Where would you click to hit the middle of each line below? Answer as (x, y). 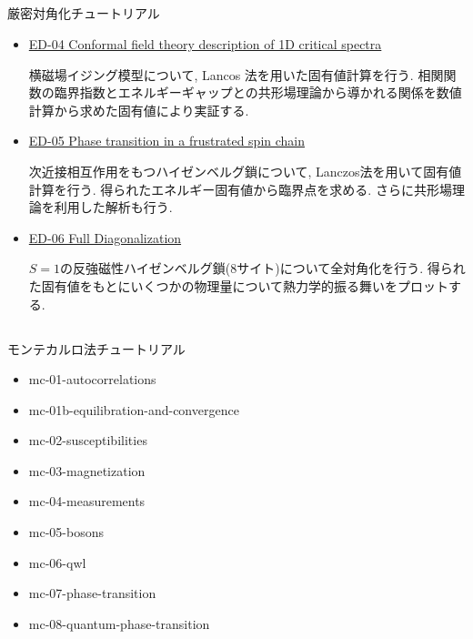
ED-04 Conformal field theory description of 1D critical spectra (205, 43)
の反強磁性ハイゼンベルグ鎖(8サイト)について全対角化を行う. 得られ (263, 268)
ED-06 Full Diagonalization (105, 237)
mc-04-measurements (87, 501)
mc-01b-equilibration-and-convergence (134, 409)
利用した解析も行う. (113, 207)
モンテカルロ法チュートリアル (96, 348)
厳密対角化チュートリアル (84, 13)
